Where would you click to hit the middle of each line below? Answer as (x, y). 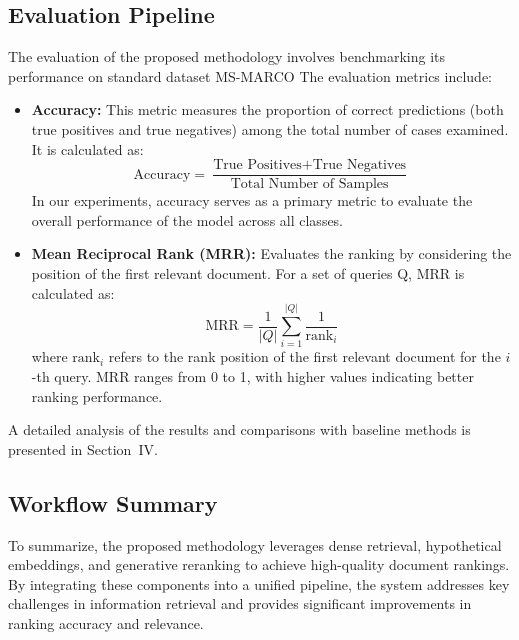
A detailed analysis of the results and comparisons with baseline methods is (239, 429)
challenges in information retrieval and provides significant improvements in (240, 603)
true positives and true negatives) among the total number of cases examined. (270, 128)
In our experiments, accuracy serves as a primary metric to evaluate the (252, 200)
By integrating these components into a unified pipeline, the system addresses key (259, 583)
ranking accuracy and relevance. (106, 622)
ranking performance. (97, 395)
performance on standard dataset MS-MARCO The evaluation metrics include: (250, 75)
